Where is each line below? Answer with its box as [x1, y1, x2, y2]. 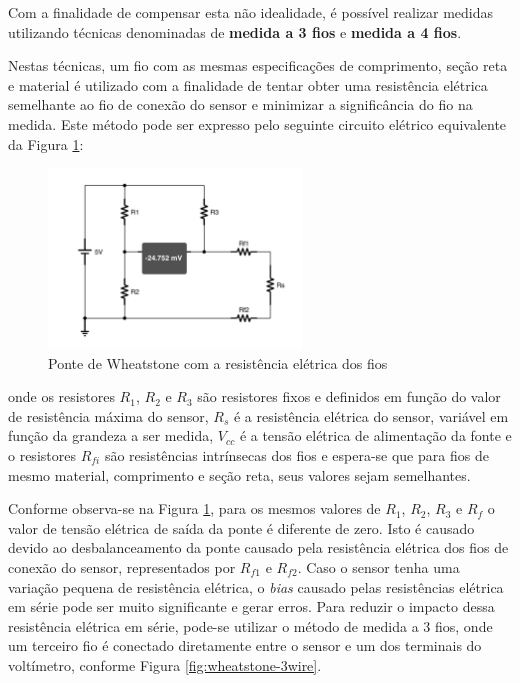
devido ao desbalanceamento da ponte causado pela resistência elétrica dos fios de [8, 537, 509, 558]
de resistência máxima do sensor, [8, 405, 209, 426]
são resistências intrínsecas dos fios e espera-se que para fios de [104, 444, 489, 465]
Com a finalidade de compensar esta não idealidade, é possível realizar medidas [8, 2, 494, 22]
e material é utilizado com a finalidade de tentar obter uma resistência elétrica [8, 74, 488, 95]
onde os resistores [8, 386, 115, 407]
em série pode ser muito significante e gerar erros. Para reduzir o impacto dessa [8, 596, 495, 617]
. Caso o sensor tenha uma [297, 556, 460, 577]
